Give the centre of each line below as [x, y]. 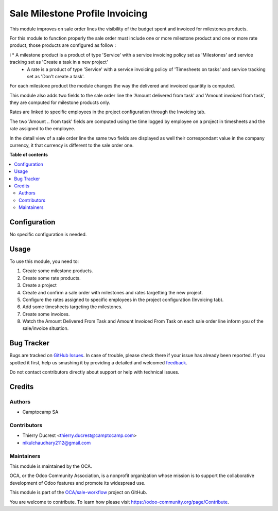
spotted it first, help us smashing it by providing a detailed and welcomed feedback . [99, 362]
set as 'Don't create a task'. [56, 76]
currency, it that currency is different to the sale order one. [72, 145]
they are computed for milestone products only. [60, 102]
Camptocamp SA [40, 412]
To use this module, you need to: [44, 261]
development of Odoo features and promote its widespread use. [77, 483]
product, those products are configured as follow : [63, 45]
